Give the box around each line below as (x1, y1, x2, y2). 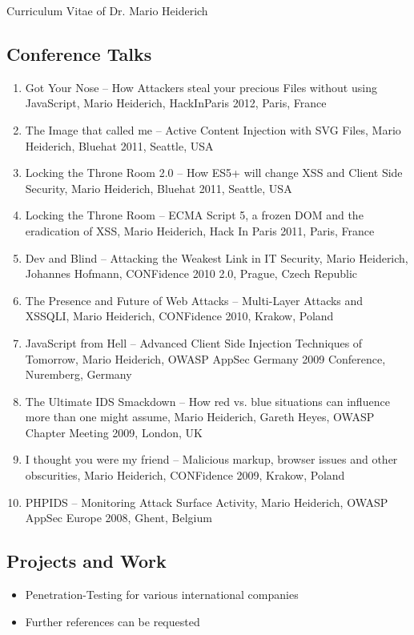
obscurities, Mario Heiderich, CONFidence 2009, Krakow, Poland (25, 467, 345, 484)
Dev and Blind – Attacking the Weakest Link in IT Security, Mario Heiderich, (25, 249, 408, 266)
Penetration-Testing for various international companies (25, 586, 299, 603)
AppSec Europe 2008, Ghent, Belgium (25, 509, 212, 526)
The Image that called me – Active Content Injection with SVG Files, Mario (25, 121, 401, 138)
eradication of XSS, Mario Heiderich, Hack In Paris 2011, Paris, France (25, 222, 375, 239)
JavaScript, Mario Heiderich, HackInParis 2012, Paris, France (25, 94, 327, 111)
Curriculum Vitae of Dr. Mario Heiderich (6, 2, 208, 18)
